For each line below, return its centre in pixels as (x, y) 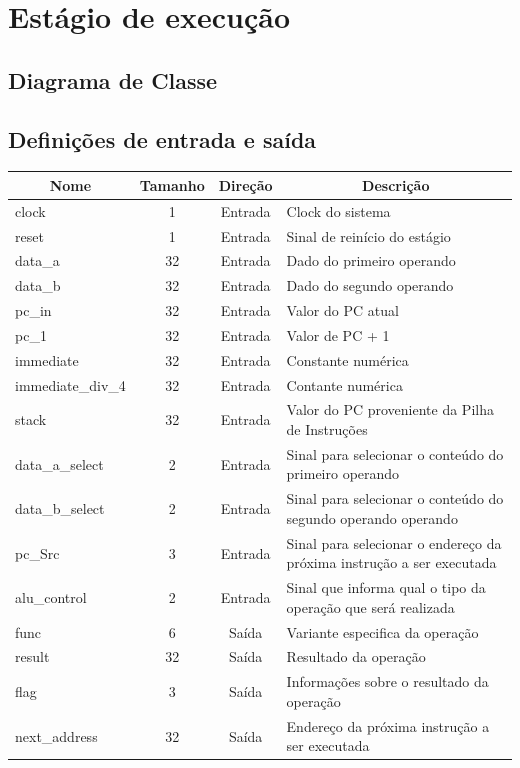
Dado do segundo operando (370, 285)
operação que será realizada (370, 606)
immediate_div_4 (70, 384)
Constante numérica (347, 359)
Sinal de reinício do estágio (368, 235)
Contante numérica (344, 384)
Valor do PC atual (342, 310)
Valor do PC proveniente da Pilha (390, 409)
